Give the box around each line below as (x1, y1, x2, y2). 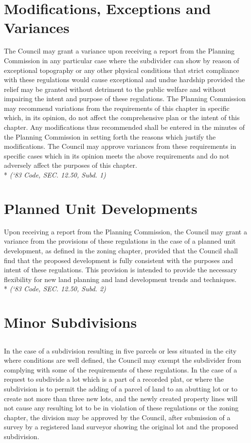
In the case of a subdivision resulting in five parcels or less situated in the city (4, 345, 237, 355)
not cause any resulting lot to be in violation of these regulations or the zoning (4, 403, 239, 413)
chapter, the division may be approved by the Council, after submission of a (4, 412, 231, 422)
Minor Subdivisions (4, 312, 137, 332)
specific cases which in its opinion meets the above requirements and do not (4, 150, 230, 160)
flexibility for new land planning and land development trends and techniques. (4, 274, 237, 284)
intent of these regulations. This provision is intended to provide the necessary (4, 265, 237, 275)
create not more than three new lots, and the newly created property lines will (4, 393, 238, 403)
